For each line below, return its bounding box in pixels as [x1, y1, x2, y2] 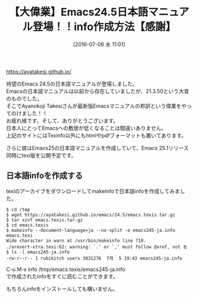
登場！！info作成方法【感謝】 [32, 20, 176, 34]
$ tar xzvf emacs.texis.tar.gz [6, 217, 83, 223]
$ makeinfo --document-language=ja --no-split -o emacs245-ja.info [6, 227, 176, 233]
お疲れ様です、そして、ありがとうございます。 [6, 117, 119, 124]
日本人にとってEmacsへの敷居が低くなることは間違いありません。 [6, 125, 167, 132]
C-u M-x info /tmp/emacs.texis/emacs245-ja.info [6, 266, 126, 273]
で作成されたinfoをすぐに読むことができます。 [6, 273, 119, 280]
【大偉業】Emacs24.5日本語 [8, 5, 149, 19]
